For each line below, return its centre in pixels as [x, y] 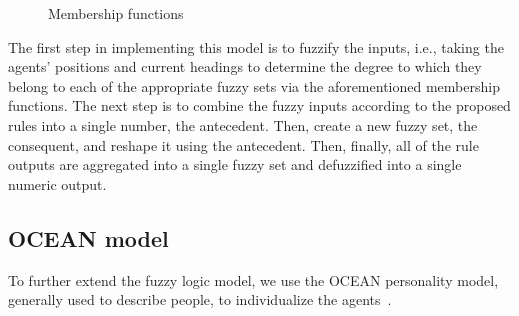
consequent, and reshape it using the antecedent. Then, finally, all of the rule [243, 144]
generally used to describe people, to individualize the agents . [200, 299]
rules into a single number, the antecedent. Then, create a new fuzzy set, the [243, 124]
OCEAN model [88, 237]
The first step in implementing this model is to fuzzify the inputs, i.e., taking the [256, 46]
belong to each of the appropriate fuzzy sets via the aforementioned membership [254, 85]
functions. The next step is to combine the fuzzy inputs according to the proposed [259, 105]
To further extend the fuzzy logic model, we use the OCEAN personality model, [253, 279]
